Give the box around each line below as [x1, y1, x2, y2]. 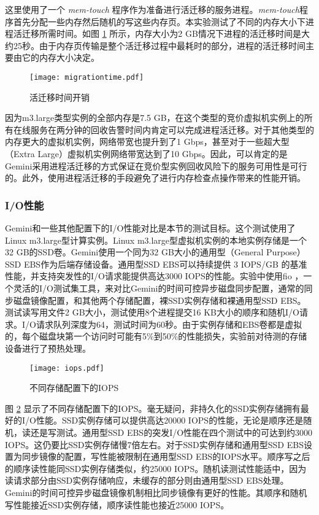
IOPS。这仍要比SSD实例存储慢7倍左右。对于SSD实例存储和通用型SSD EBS [5, 438, 304, 451]
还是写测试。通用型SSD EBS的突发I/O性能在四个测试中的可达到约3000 [30, 425, 313, 438]
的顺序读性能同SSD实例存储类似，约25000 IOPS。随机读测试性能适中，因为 [5, 462, 307, 474]
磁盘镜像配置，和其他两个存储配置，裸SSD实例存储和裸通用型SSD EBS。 [13, 293, 306, 306]
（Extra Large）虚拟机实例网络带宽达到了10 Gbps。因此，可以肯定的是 [5, 147, 288, 160]
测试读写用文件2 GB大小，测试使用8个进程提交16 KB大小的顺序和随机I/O [5, 306, 299, 319]
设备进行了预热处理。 [5, 341, 91, 354]
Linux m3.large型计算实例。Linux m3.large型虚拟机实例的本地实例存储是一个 [5, 233, 307, 246]
